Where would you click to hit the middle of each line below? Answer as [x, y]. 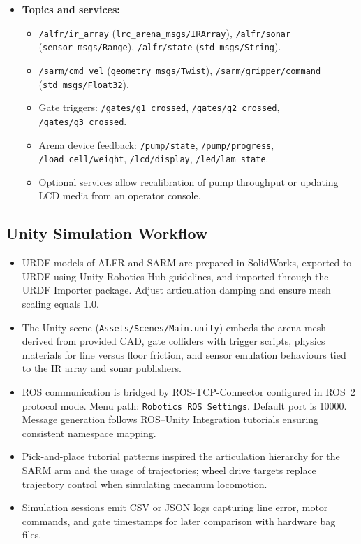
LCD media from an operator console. [120, 195]
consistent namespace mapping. [89, 432]
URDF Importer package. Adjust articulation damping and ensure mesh [176, 290]
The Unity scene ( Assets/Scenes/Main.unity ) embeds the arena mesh [174, 327]
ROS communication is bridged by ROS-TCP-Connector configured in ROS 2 [189, 392]
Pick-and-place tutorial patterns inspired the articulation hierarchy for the [181, 456]
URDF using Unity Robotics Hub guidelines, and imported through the [175, 276]
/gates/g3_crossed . [83, 121]
